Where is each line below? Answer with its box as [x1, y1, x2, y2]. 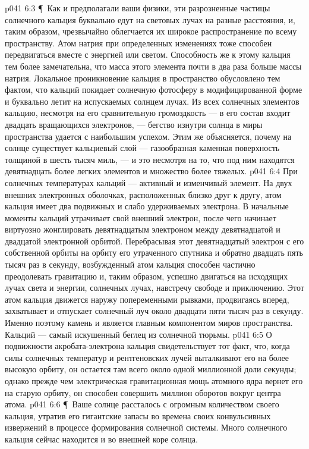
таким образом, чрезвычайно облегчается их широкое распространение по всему [5, 25, 297, 37]
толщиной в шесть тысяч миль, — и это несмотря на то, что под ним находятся [5, 153, 295, 165]
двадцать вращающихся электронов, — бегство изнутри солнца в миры [5, 118, 263, 130]
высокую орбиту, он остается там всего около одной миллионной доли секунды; [5, 363, 297, 375]
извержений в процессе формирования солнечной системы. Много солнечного [5, 421, 288, 434]
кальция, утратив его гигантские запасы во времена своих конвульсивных [5, 409, 271, 422]
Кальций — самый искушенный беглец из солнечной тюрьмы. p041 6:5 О [5, 328, 272, 340]
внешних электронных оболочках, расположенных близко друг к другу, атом [5, 188, 282, 200]
